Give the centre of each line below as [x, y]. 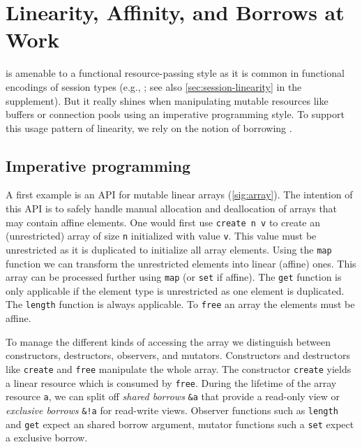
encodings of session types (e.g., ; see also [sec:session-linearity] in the [154, 86]
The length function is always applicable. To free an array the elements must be [180, 304]
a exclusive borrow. [47, 438]
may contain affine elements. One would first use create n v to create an [163, 222]
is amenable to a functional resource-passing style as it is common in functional [175, 73]
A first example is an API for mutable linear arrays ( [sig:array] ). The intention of [179, 195]
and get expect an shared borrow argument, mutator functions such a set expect [180, 424]
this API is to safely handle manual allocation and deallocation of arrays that [172, 208]
